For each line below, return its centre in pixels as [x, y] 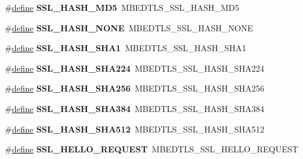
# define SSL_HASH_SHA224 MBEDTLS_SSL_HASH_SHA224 [135, 68]
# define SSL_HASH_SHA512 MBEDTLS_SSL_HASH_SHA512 [135, 129]
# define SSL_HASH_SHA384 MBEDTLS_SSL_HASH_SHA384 [135, 108]
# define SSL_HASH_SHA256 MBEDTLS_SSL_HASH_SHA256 [135, 88]
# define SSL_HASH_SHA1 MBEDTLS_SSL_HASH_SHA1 [126, 48]
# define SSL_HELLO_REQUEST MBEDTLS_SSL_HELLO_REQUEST [152, 149]
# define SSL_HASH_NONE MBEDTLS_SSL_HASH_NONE [129, 27]
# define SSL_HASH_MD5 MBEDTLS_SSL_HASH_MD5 [122, 7]
